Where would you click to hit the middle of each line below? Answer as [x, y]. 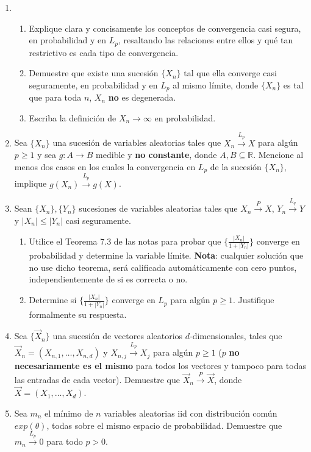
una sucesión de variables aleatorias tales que [137, 142]
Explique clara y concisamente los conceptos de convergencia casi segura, [165, 28]
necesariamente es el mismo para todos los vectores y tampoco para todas [160, 366]
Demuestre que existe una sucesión [94, 73]
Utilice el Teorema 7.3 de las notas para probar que [125, 241]
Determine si [53, 300]
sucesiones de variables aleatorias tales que [158, 208]
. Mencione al [278, 155]
